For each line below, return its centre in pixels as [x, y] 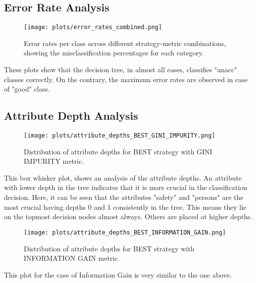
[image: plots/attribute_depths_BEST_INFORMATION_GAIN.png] [125, 232]
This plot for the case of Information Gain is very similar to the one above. [118, 274]
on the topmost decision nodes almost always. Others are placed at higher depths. [128, 216]
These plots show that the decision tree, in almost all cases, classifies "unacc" [121, 70]
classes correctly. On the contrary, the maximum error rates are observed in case [126, 79]
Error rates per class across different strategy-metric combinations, [125, 43]
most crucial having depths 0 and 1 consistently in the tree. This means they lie [125, 207]
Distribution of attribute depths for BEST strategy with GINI [118, 151]
